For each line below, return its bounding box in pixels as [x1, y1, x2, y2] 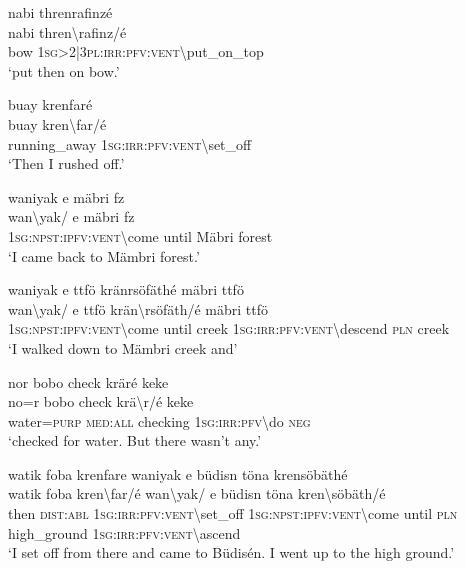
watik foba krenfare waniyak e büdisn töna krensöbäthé [8, 463, 348, 484]
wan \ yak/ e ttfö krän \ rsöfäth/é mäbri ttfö [8, 298, 268, 319]
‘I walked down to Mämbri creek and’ [8, 337, 238, 358]
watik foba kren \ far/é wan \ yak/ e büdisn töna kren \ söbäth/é [8, 483, 386, 504]
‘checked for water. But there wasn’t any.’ [8, 430, 262, 451]
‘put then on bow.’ [8, 60, 120, 81]
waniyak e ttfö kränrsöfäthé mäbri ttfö [8, 279, 244, 300]
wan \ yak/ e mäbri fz [8, 206, 135, 227]
